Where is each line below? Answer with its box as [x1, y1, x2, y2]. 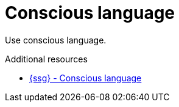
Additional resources [5, 53, 88, 64]
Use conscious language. [5, 34, 107, 45]
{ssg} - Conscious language [29, 72, 142, 83]
